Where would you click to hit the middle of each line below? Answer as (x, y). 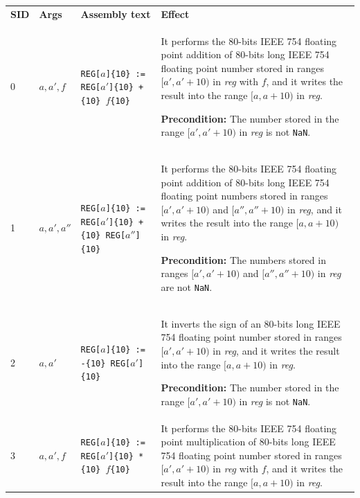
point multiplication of (209, 442)
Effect (175, 14)
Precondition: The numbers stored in (243, 259)
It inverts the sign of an (211, 323)
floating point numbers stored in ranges (244, 196)
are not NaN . (187, 286)
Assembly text (116, 14)
